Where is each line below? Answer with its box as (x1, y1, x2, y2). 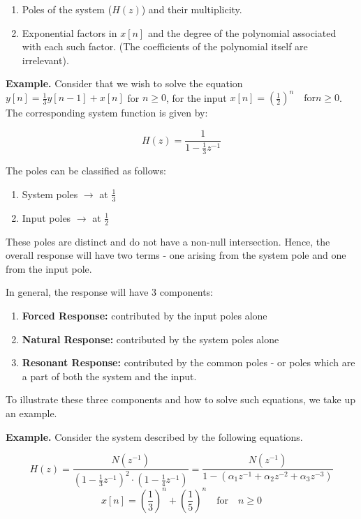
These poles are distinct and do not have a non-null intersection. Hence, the (6, 234, 330, 248)
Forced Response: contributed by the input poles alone (22, 308, 267, 322)
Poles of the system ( (22, 2, 112, 16)
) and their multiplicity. (141, 2, 242, 16)
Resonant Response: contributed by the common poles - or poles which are (22, 355, 355, 370)
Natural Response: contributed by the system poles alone (22, 331, 279, 346)
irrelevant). (22, 52, 69, 67)
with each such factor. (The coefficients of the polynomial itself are (22, 39, 308, 54)
